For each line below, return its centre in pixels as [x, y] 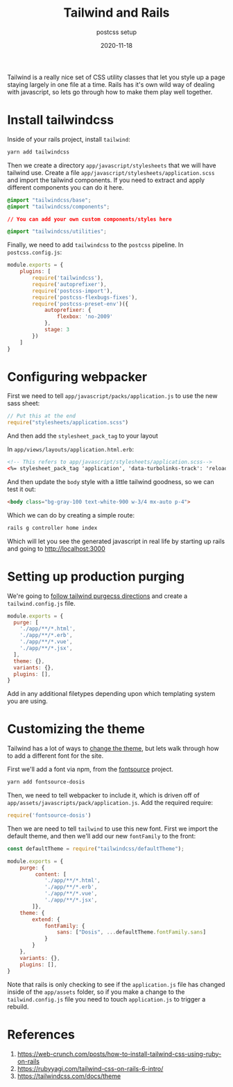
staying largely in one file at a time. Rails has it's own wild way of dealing [111, 84]
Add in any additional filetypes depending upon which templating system [111, 694]
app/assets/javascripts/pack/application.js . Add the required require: [110, 803]
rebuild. [18, 1006]
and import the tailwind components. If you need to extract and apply [106, 180]
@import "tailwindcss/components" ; [59, 206]
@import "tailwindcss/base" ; [49, 200]
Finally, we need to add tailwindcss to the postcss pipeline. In [95, 245]
